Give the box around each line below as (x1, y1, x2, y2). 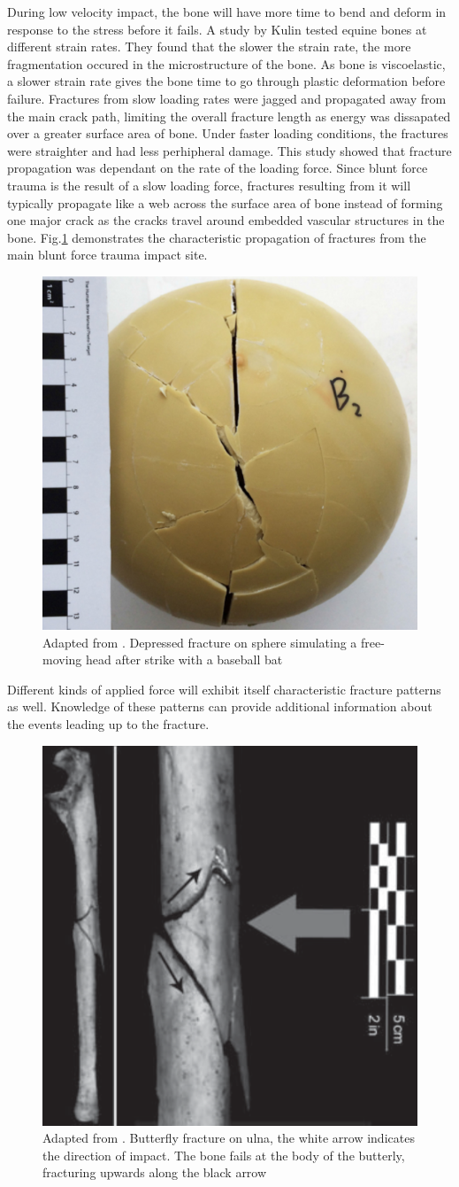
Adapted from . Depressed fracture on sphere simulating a (42, 632, 357, 651)
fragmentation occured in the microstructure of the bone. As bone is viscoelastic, (7, 54, 446, 73)
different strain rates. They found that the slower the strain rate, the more (7, 37, 411, 56)
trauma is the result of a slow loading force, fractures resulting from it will (7, 175, 411, 194)
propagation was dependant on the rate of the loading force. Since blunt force (7, 159, 428, 177)
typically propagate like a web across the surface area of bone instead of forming (7, 193, 443, 212)
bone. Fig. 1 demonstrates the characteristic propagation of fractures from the (7, 228, 426, 246)
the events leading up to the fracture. (7, 715, 210, 733)
